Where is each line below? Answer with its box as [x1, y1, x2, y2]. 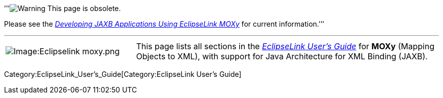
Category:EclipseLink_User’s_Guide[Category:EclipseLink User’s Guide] [4, 70, 242, 78]
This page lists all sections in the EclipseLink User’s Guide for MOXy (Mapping [136, 41, 434, 51]
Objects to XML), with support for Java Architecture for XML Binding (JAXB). [136, 51, 428, 61]
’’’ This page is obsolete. [4, 4, 121, 13]
